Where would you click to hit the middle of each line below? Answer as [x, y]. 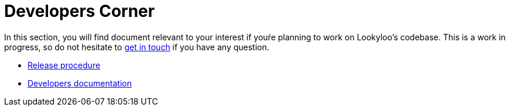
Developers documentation [80, 83]
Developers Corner [80, 11]
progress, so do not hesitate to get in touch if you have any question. [137, 47]
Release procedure [64, 65]
